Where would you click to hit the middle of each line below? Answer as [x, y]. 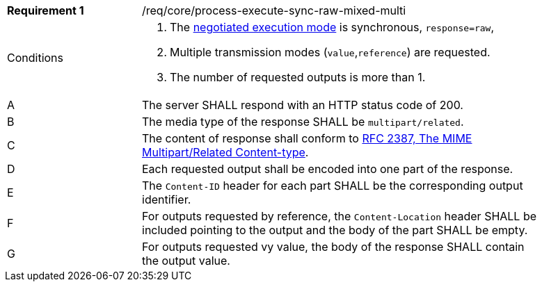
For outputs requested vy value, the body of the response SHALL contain [333, 247]
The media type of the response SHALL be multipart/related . [303, 122]
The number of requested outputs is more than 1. [298, 77]
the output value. [186, 261]
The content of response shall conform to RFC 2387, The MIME [307, 138]
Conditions [35, 58]
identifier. [167, 199]
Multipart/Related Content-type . [225, 152]
